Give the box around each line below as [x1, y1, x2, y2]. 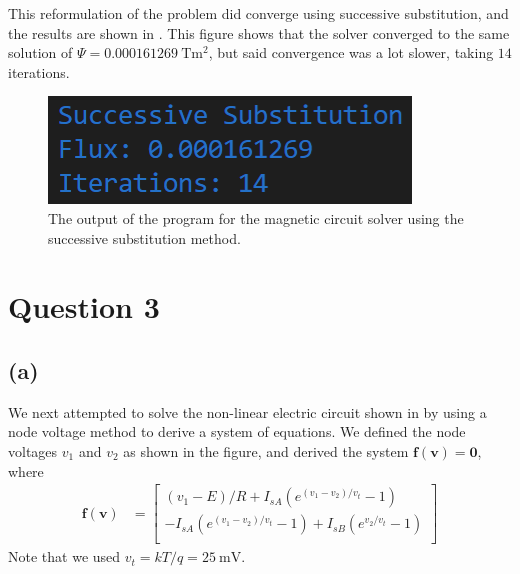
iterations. [8, 61, 70, 82]
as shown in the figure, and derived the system [123, 440, 409, 461]
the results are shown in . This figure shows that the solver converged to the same [8, 22, 510, 43]
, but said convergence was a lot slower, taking [208, 42, 494, 63]
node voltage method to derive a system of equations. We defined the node [8, 421, 466, 442]
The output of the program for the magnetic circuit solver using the [48, 207, 464, 228]
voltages [8, 440, 58, 461]
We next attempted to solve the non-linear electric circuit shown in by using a [8, 401, 487, 422]
